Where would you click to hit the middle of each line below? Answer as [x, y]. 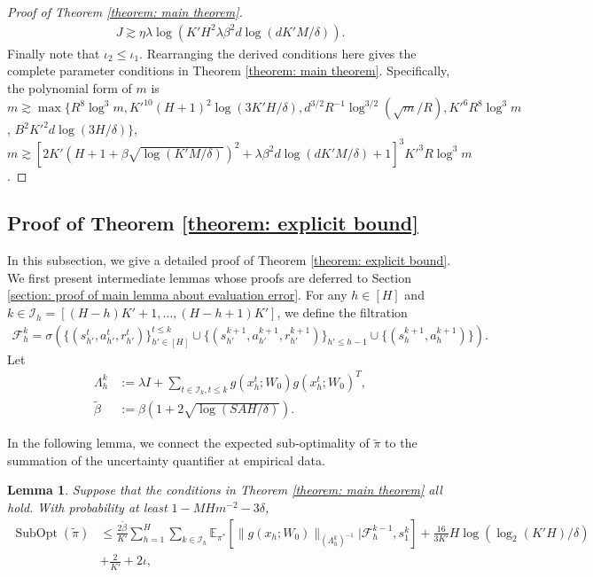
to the [401, 443]
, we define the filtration [342, 312]
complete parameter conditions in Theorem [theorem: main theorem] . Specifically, [229, 70]
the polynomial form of [70, 87]
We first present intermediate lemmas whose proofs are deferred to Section [210, 277]
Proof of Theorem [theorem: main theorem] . [125, 12]
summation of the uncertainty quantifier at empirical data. [166, 460]
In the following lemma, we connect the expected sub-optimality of [188, 443]
